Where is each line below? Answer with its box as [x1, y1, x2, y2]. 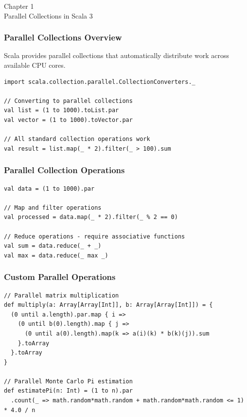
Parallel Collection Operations [4, 164, 125, 176]
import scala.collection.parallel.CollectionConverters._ [4, 78, 195, 85]
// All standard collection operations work [4, 136, 150, 143]
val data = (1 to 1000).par [4, 185, 95, 192]
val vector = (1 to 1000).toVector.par [4, 116, 133, 123]
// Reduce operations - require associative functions [4, 233, 185, 240]
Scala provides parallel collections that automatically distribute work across [4, 50, 229, 60]
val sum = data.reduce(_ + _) [4, 242, 102, 250]
